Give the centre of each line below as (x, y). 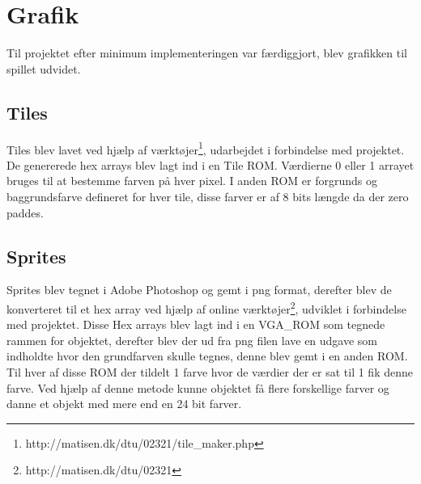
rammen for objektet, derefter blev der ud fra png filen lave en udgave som (192, 340)
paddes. (25, 212)
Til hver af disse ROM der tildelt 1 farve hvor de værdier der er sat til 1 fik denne (210, 371)
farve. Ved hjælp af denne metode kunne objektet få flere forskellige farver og (198, 387)
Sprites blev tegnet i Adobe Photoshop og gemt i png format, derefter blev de (199, 290)
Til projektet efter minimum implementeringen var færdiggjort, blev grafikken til (207, 53)
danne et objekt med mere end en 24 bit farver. (124, 404)
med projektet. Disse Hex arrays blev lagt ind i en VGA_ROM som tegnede (196, 324)
